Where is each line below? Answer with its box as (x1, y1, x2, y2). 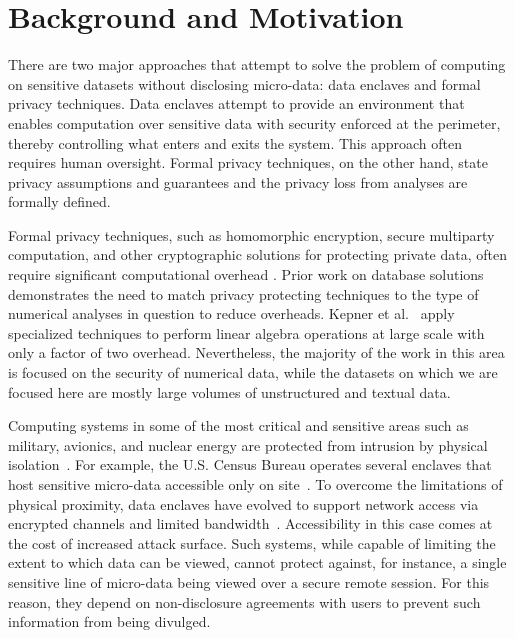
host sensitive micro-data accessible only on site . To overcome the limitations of (8, 474, 503, 494)
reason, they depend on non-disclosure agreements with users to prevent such (8, 591, 481, 612)
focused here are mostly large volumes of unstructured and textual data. (8, 381, 451, 402)
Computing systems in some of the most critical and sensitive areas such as (8, 415, 469, 436)
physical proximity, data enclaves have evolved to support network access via (8, 493, 479, 514)
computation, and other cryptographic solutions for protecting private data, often (8, 244, 508, 265)
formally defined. (8, 191, 111, 212)
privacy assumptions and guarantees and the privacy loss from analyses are (8, 171, 468, 192)
